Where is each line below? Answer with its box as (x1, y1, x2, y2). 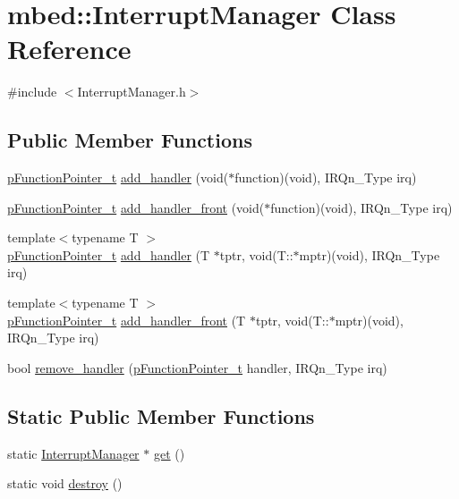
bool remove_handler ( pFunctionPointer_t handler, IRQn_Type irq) (7, 358, 387, 376)
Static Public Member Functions (7, 402, 315, 429)
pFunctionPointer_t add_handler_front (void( (7, 198, 265, 216)
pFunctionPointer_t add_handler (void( (7, 168, 229, 187)
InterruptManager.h (77, 82, 186, 101)
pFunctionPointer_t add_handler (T (7, 245, 210, 264)
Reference (7, 30, 132, 67)
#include (7, 82, 57, 101)
